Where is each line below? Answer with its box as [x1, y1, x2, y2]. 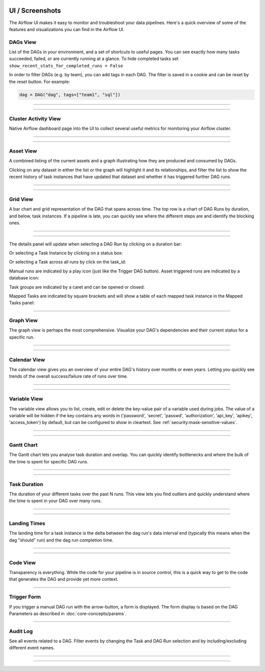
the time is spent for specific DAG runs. [9, 458, 88, 464]
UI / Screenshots [9, 6, 61, 15]
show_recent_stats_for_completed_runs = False [9, 63, 123, 68]
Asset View [9, 148, 37, 154]
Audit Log [9, 628, 33, 635]
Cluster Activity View [9, 115, 61, 122]
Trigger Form [9, 593, 41, 600]
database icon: [9, 275, 39, 281]
